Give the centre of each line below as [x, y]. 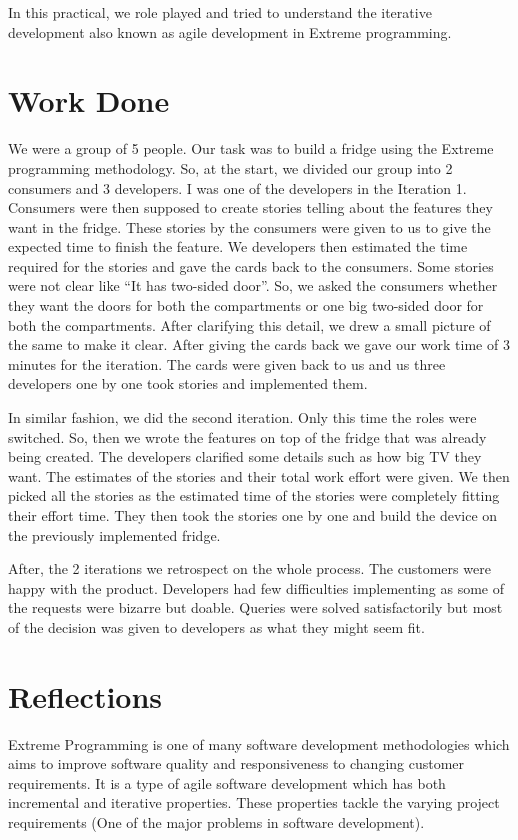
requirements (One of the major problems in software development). [216, 822]
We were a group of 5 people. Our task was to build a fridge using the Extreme [251, 148]
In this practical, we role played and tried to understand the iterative [220, 12]
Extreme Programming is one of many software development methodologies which [259, 743]
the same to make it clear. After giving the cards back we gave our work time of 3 [259, 344]
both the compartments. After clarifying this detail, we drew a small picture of [249, 324]
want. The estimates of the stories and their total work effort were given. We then [259, 475]
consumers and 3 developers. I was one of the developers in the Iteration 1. [237, 187]
